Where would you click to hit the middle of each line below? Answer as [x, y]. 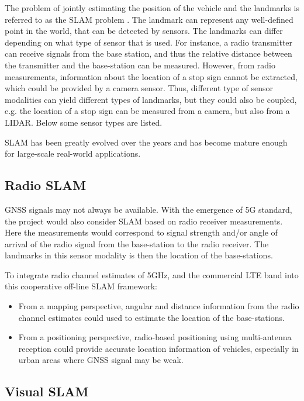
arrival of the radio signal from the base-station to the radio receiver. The [137, 243]
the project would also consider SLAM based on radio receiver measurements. [144, 221]
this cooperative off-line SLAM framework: [81, 286]
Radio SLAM [46, 185]
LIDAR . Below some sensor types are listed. [84, 122]
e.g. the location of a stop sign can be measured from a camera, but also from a [147, 111]
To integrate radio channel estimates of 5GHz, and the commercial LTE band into [152, 274]
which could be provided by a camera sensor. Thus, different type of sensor [139, 88]
